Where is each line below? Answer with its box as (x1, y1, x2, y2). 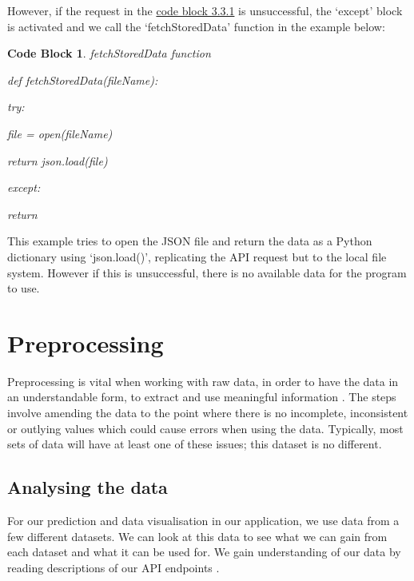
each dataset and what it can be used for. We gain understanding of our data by (7, 543, 401, 560)
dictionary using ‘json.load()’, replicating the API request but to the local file (7, 248, 387, 265)
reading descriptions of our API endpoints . (7, 559, 220, 575)
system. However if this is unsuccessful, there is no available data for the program (7, 264, 407, 281)
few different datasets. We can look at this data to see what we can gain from (7, 527, 388, 544)
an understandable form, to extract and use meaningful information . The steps (7, 388, 396, 405)
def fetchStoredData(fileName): (7, 71, 158, 88)
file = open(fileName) (7, 125, 113, 141)
